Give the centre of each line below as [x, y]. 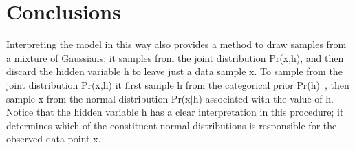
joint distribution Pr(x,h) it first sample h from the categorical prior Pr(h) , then [178, 84]
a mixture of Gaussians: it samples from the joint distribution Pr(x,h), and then [175, 57]
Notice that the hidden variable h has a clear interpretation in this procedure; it [175, 112]
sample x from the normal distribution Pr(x [98, 98]
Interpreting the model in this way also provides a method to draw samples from [176, 44]
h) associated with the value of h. [263, 98]
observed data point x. [54, 139]
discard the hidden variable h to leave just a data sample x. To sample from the [174, 71]
